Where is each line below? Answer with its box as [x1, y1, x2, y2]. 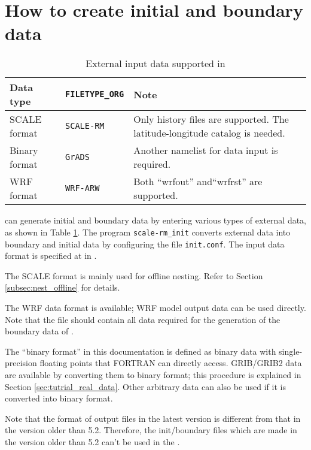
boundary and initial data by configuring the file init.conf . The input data [5, 237, 285, 250]
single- [279, 345, 303, 357]
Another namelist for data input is [133, 143, 278, 158]
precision [5, 357, 37, 369]
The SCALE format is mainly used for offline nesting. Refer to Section [5, 269, 263, 282]
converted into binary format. [5, 392, 113, 404]
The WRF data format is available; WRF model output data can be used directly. [5, 301, 306, 313]
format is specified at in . [5, 249, 97, 262]
